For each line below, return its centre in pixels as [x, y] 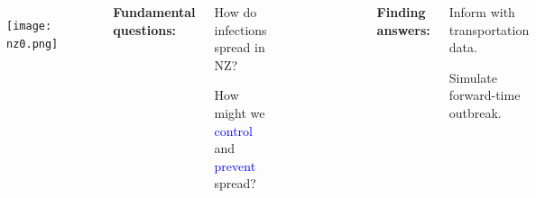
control [233, 130]
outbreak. [475, 112]
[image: [29, 26]
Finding [401, 12]
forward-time [485, 95]
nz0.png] [32, 44]
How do [236, 12]
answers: [403, 29]
